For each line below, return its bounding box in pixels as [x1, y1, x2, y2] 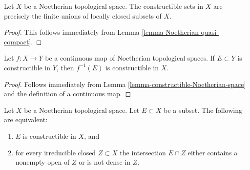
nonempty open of [15, 157, 70, 167]
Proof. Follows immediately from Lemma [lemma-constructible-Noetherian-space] [4, 79, 246, 89]
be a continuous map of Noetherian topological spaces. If [45, 53, 215, 63]
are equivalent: [4, 114, 48, 125]
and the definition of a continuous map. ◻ [4, 88, 131, 99]
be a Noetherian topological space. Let [24, 105, 140, 115]
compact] [4, 36, 31, 46]
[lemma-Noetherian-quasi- [142, 27, 219, 37]
